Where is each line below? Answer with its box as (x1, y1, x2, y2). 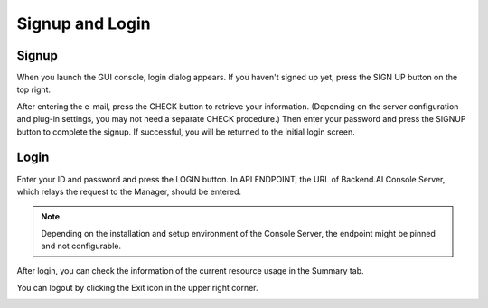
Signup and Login (16, 14, 151, 33)
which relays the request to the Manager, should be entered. (16, 186, 242, 197)
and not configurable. (41, 240, 122, 252)
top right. (16, 84, 52, 95)
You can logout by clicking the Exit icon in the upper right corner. (16, 282, 258, 293)
